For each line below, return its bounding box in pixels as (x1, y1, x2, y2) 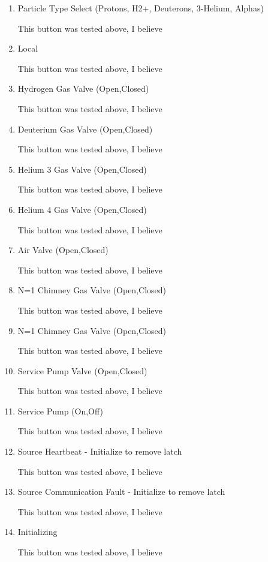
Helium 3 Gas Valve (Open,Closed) (17, 163, 147, 175)
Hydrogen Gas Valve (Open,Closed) (17, 82, 149, 95)
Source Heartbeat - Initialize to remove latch (17, 445, 182, 458)
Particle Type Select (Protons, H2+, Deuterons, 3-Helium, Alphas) (17, 2, 264, 14)
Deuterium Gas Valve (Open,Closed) (17, 122, 153, 135)
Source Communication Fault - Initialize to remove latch (17, 485, 225, 498)
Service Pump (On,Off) (17, 404, 103, 417)
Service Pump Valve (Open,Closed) (17, 364, 147, 377)
